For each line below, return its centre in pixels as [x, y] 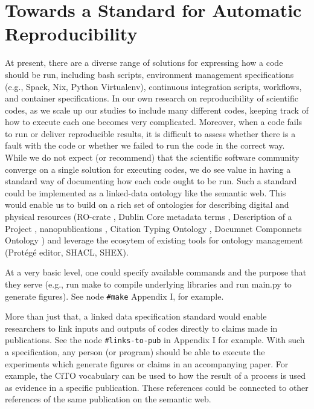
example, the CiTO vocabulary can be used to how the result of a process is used [155, 375]
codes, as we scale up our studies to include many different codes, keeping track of [157, 110]
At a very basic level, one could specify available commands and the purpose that [156, 272]
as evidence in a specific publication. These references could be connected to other [157, 387]
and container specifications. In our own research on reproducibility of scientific [152, 98]
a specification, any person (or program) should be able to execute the [135, 352]
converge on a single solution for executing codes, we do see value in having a [148, 169]
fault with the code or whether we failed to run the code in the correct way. [145, 145]
